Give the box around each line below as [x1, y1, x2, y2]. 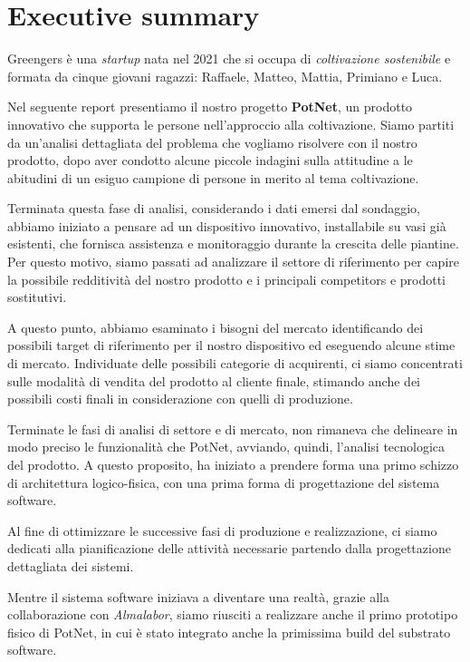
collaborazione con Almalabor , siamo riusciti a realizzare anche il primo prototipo [7, 605, 458, 624]
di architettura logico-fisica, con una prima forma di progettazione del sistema [7, 472, 440, 492]
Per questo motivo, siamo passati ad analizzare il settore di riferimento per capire [7, 252, 459, 271]
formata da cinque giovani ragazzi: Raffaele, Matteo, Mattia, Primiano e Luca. [7, 66, 443, 85]
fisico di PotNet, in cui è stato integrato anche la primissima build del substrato [7, 622, 451, 641]
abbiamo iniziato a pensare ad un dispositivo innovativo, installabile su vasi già [7, 216, 446, 235]
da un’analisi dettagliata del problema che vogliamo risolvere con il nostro [7, 132, 417, 151]
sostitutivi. [7, 287, 67, 307]
